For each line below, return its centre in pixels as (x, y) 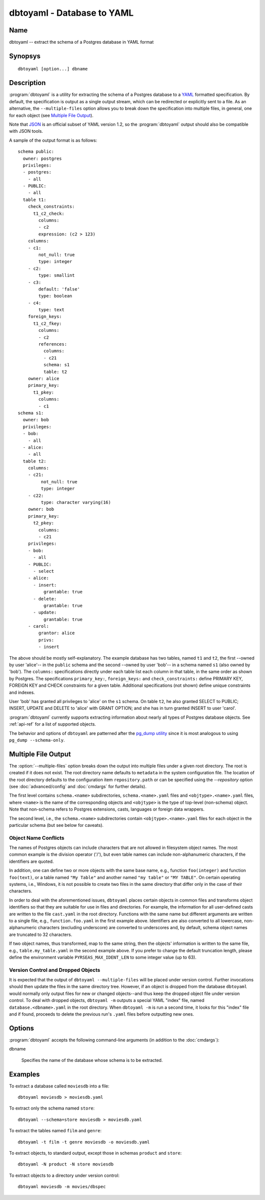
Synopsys (25, 56)
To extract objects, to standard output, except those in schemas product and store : (95, 1153)
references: (53, 344)
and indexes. (22, 692)
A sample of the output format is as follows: (53, 140)
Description (27, 83)
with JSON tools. (26, 131)
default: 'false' (59, 289)
